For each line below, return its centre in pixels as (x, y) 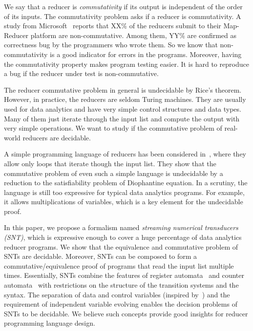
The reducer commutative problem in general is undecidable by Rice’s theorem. (123, 89)
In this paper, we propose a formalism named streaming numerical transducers (121, 227)
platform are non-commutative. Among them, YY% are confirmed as (134, 35)
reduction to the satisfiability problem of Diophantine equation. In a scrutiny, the (126, 183)
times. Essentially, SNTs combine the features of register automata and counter (124, 275)
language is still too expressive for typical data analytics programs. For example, (124, 192)
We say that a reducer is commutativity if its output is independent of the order (123, 6)
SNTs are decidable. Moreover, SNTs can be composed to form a (101, 256)
